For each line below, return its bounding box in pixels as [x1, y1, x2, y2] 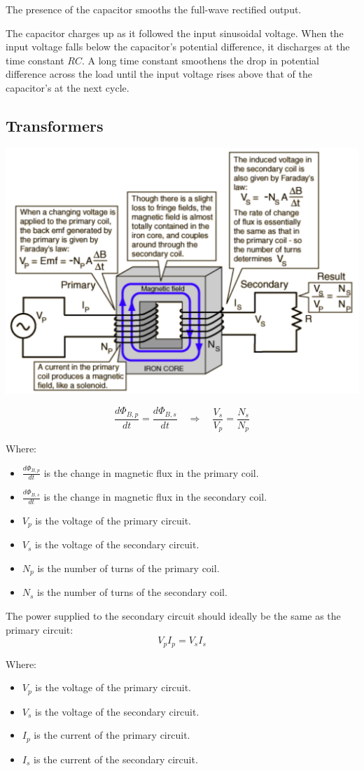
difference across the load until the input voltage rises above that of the [6, 67, 312, 81]
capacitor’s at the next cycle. [6, 80, 129, 95]
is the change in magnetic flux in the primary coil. [43, 465, 259, 480]
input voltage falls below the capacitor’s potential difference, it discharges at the [6, 39, 350, 54]
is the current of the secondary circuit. [34, 751, 198, 766]
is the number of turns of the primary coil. [37, 560, 220, 575]
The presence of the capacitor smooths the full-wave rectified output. [6, 2, 302, 16]
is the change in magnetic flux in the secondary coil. [43, 489, 267, 504]
